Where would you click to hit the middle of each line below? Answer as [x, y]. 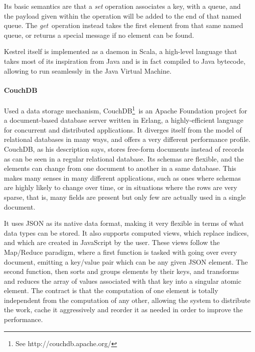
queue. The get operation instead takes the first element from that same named [124, 25]
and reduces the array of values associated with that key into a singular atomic [123, 281]
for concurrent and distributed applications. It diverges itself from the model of [123, 129]
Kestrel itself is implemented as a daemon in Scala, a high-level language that [121, 51]
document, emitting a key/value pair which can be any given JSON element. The [126, 261]
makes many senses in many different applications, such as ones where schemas [122, 177]
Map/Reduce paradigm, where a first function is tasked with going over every [121, 252]
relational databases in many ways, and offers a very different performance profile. [127, 139]
